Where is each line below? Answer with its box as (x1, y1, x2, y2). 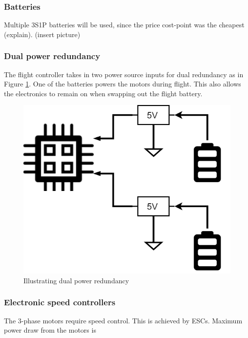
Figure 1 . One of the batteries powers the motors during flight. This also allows (4, 79, 241, 89)
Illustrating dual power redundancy (23, 275, 129, 285)
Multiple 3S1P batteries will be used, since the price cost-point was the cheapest (4, 20, 245, 30)
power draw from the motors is (4, 325, 96, 335)
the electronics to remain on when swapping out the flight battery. (4, 88, 203, 98)
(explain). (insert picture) (4, 29, 81, 39)
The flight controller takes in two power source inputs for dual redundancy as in (4, 69, 244, 79)
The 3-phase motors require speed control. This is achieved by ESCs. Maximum (4, 315, 243, 325)
